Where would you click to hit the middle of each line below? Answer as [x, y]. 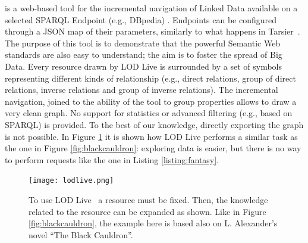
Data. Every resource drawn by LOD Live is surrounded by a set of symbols [143, 66]
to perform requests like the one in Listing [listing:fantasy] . [112, 159]
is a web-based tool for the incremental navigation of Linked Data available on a [151, 8]
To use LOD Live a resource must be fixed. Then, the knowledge [148, 199]
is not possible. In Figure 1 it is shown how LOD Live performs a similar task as [151, 136]
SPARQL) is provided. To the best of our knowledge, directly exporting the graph [154, 124]
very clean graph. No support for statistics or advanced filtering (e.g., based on [149, 113]
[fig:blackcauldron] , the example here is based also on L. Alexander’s [153, 223]
